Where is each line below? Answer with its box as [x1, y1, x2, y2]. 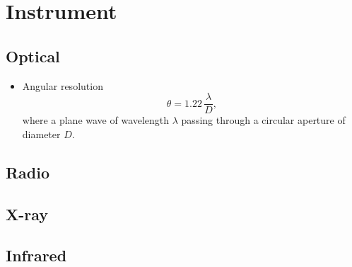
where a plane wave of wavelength [22, 113, 170, 127]
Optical [6, 45, 60, 67]
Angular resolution [22, 78, 103, 93]
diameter [22, 126, 61, 141]
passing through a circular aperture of [181, 113, 346, 127]
